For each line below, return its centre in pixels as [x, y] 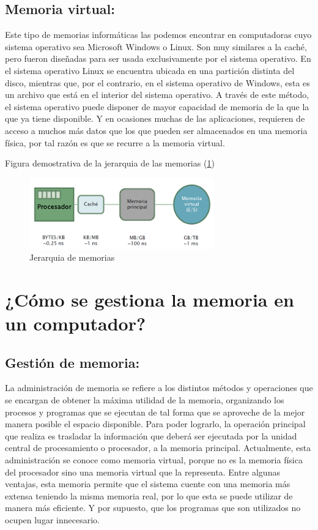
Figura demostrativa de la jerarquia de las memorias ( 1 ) [110, 163]
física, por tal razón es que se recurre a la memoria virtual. [115, 142]
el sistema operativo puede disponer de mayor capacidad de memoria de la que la [157, 106]
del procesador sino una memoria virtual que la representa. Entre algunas [142, 472]
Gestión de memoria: [72, 362]
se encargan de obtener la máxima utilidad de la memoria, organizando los [145, 400]
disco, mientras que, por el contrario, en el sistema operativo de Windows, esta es [157, 82]
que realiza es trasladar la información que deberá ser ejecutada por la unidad [151, 435]
